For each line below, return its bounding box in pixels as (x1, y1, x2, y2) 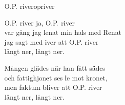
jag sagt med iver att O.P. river (4, 36, 99, 47)
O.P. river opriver (4, 1, 55, 11)
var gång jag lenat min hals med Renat (4, 27, 122, 37)
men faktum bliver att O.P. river (4, 82, 102, 92)
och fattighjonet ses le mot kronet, (4, 72, 107, 82)
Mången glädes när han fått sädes (4, 62, 105, 73)
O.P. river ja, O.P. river (4, 17, 75, 27)
